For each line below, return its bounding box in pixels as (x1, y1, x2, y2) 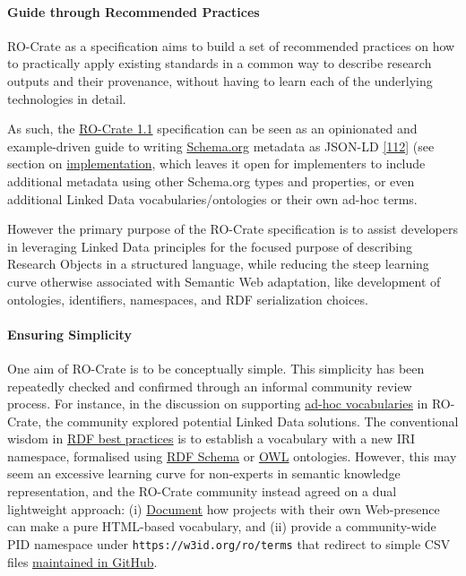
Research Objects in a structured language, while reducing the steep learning (7, 254, 429, 273)
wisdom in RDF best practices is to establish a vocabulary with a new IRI (7, 429, 416, 448)
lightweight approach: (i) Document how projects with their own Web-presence (7, 499, 440, 518)
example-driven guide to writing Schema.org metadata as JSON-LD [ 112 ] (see (7, 136, 435, 155)
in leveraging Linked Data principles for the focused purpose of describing (7, 236, 413, 255)
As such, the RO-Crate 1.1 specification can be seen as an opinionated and (7, 119, 418, 138)
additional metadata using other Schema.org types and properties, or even (7, 171, 415, 190)
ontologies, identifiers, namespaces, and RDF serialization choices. (7, 289, 368, 308)
